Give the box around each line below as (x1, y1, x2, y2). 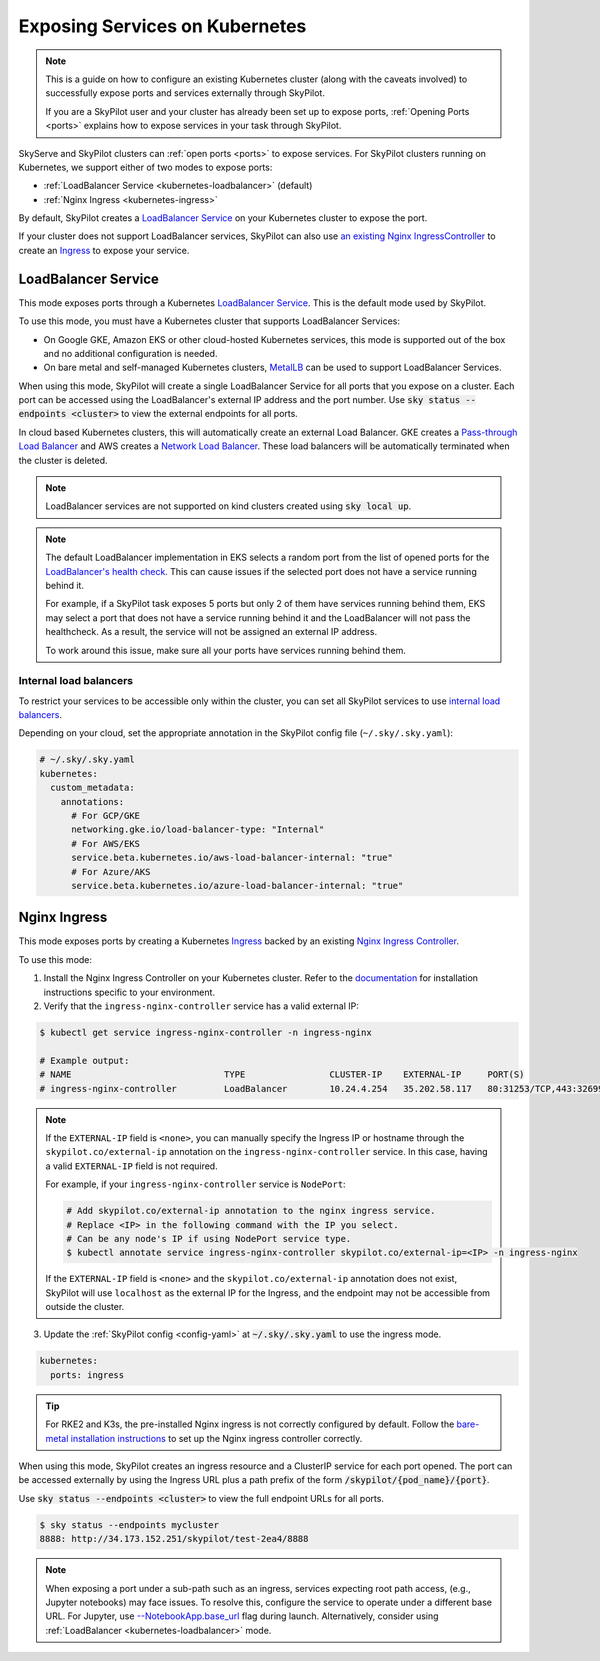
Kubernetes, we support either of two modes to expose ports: (18, 161, 273, 173)
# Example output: (39, 1055, 130, 1066)
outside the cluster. (45, 1301, 125, 1313)
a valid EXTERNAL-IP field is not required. (45, 1160, 219, 1172)
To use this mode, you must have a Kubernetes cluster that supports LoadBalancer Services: (18, 315, 400, 327)
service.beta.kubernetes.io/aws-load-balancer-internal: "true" (71, 852, 394, 864)
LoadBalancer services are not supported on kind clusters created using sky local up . (45, 500, 412, 512)
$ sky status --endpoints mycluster (39, 1519, 220, 1530)
